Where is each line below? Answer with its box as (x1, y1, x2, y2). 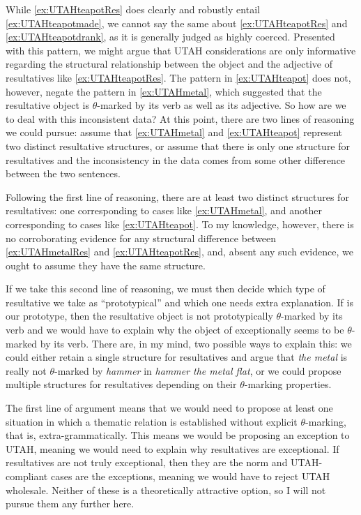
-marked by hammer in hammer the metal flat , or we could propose (54, 363, 341, 378)
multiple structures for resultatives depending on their (6, 377, 237, 391)
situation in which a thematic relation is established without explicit (6, 414, 298, 428)
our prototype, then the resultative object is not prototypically (6, 308, 273, 323)
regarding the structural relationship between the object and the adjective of (6, 57, 332, 71)
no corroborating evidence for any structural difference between (6, 230, 277, 245)
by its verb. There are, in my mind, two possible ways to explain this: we (40, 336, 352, 350)
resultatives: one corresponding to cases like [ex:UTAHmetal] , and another (6, 203, 322, 218)
